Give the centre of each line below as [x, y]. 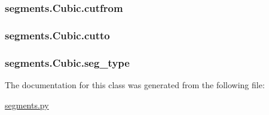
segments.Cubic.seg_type [67, 62]
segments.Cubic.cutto [57, 35]
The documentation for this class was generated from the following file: [135, 84]
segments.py [27, 105]
